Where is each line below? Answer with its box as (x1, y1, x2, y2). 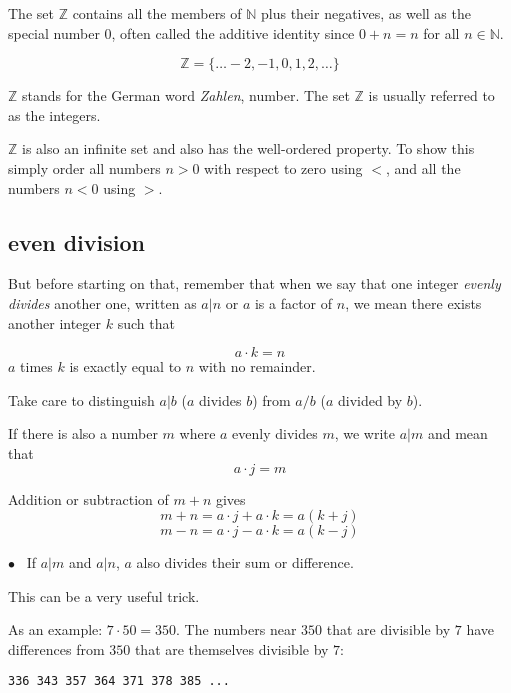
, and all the (385, 157, 461, 178)
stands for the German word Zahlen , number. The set (22, 85, 350, 106)
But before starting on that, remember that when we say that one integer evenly (8, 273, 501, 294)
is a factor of (254, 292, 333, 313)
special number (8, 22, 100, 43)
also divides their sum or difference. (136, 552, 354, 573)
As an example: (8, 619, 103, 640)
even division (8, 226, 145, 257)
